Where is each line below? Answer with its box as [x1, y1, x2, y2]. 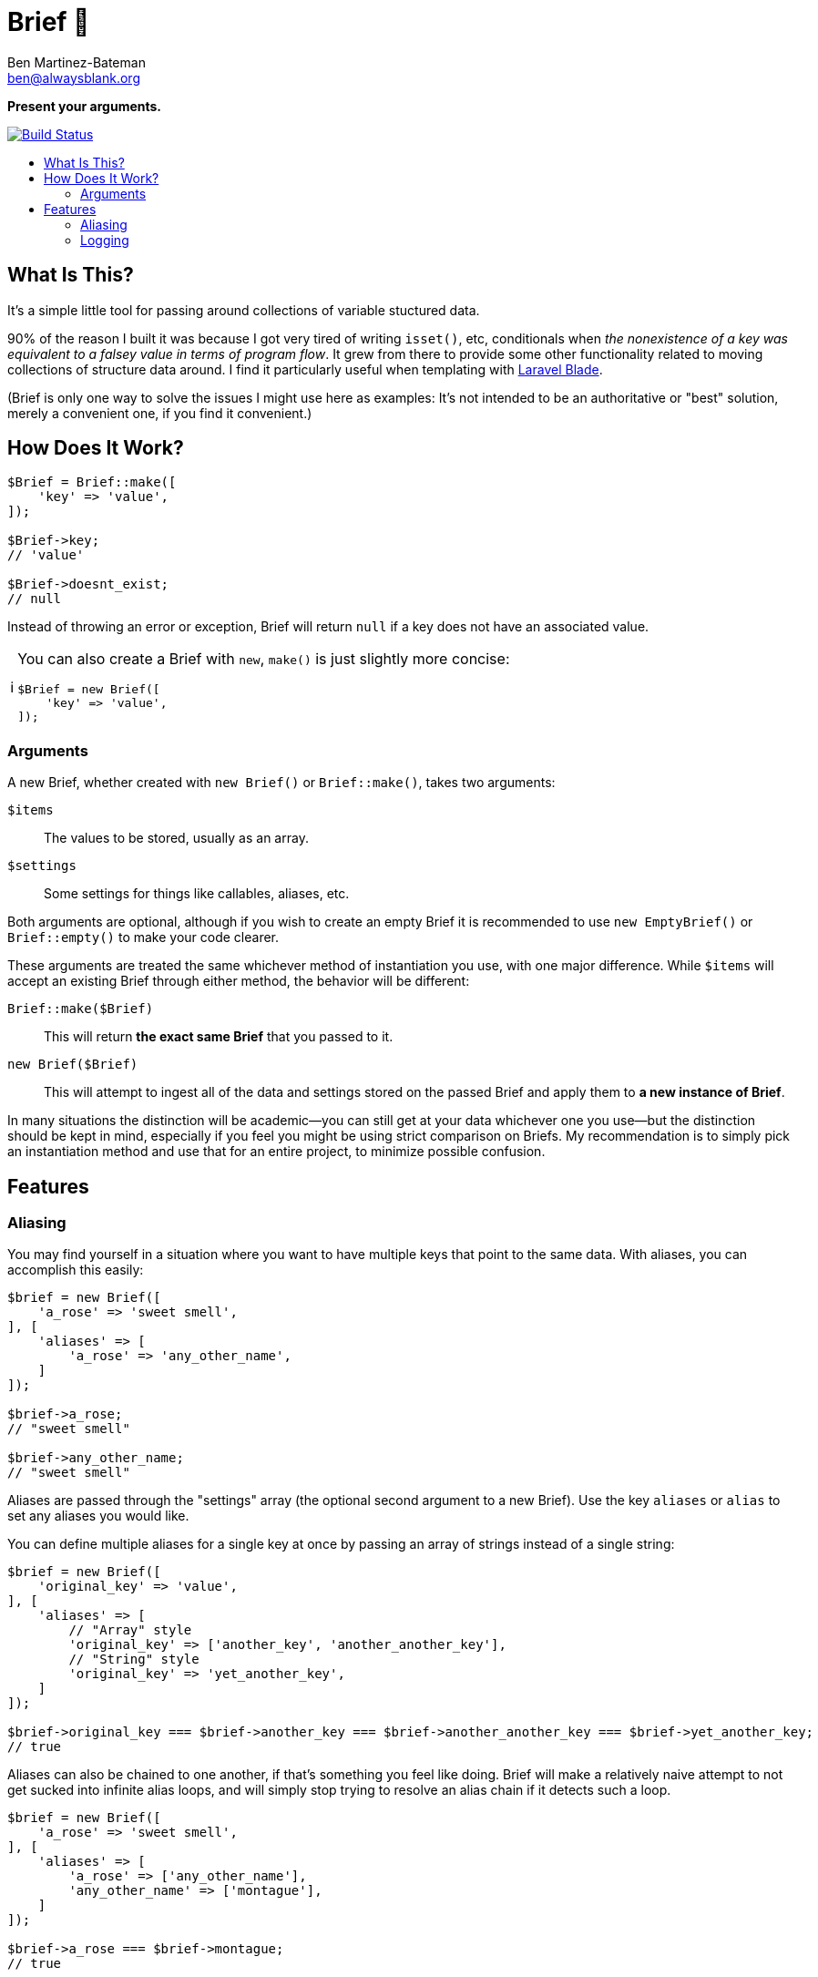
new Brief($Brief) [7, 1057, 138, 1072]
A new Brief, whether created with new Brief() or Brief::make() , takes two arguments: [7, 774, 556, 791]
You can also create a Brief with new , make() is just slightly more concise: [17, 650, 510, 669]
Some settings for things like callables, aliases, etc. [44, 886, 350, 902]
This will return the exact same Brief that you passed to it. [44, 1029, 394, 1045]
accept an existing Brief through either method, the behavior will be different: [7, 973, 470, 989]
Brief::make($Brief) [7, 1001, 154, 1017]
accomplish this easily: [7, 1262, 144, 1278]
